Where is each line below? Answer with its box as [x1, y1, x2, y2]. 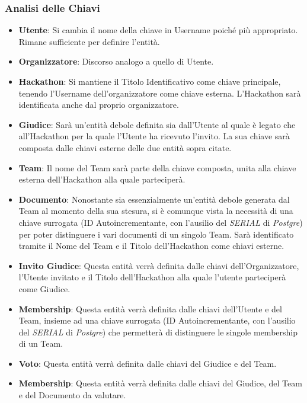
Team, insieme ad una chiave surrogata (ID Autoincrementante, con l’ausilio [18, 314, 296, 327]
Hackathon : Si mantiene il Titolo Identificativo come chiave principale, [18, 75, 281, 87]
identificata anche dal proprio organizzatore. [18, 98, 179, 111]
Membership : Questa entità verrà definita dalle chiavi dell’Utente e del [18, 302, 282, 315]
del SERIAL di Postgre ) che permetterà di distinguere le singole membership [18, 325, 298, 338]
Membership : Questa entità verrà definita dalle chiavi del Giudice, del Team [18, 377, 302, 389]
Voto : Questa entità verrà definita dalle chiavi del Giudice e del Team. [18, 357, 277, 369]
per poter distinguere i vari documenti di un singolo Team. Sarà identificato [18, 228, 294, 240]
